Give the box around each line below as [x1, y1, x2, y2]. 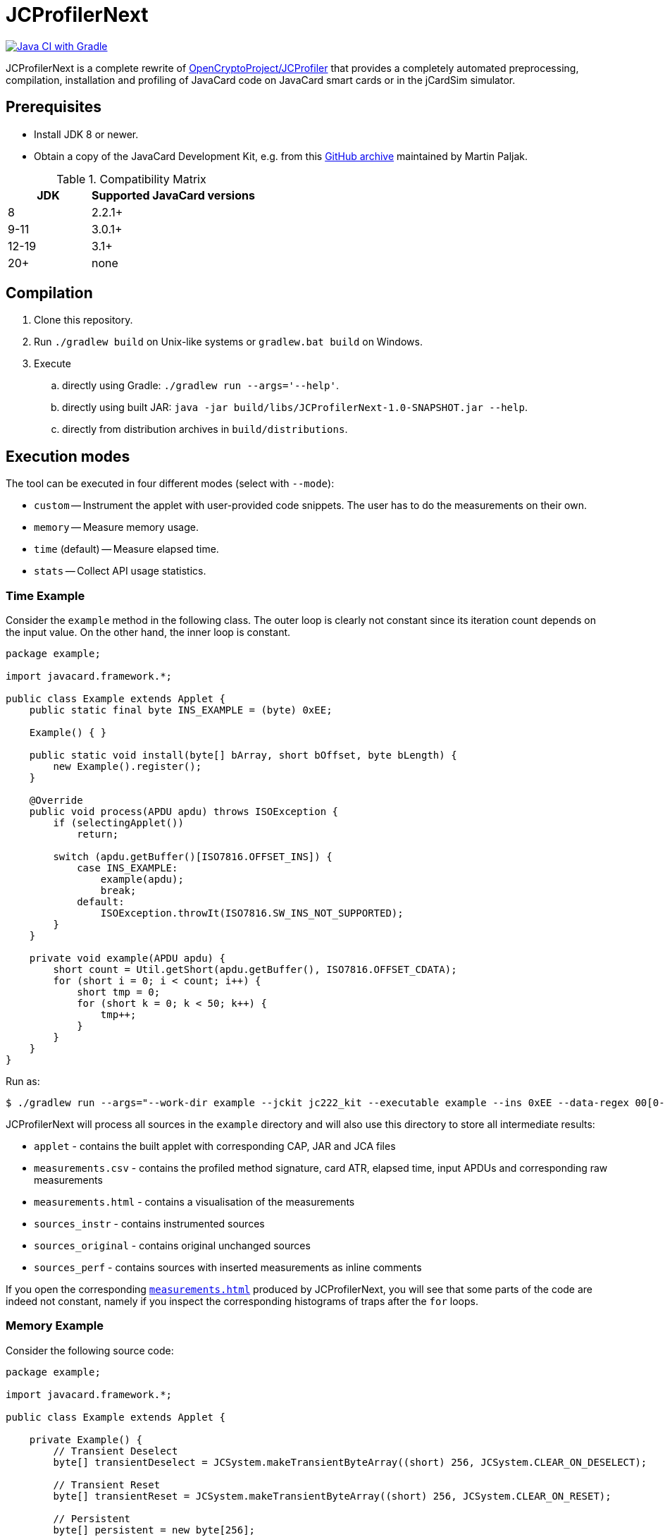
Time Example [6, 588, 85, 603]
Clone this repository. [34, 314, 133, 326]
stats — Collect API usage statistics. [34, 565, 206, 577]
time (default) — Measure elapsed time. [34, 543, 219, 556]
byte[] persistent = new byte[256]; [53, 1524, 256, 1536]
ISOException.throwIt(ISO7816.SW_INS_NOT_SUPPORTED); [100, 907, 404, 919]
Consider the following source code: [6, 1344, 174, 1357]
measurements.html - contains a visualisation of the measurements [34, 1196, 355, 1208]
